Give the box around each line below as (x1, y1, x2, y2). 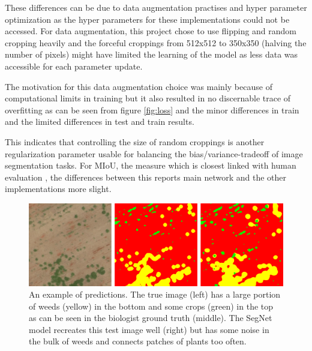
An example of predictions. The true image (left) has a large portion (29, 288, 281, 301)
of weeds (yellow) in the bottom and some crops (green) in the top (29, 299, 274, 312)
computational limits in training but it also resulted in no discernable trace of (5, 92, 291, 104)
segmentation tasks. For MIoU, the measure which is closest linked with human (5, 159, 296, 172)
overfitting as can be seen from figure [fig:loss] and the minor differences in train (5, 103, 299, 116)
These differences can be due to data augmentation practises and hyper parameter (5, 1, 307, 13)
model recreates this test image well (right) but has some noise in (29, 323, 269, 335)
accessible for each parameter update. (5, 59, 143, 72)
